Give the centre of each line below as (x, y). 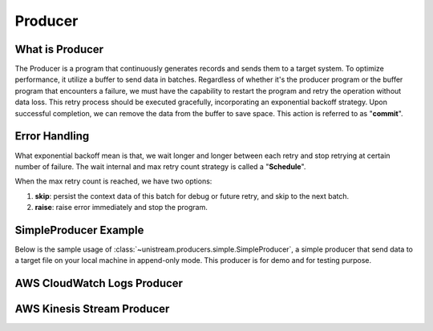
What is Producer (59, 49)
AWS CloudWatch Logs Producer (99, 283)
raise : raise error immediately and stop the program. (121, 208)
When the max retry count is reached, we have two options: (113, 181)
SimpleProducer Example (79, 230)
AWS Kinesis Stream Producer (92, 309)
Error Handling (52, 136)
